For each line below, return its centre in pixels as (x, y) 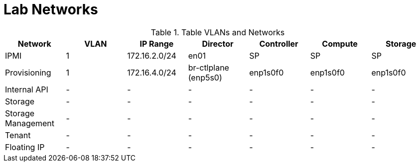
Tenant (18, 135)
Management (30, 123)
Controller (279, 43)
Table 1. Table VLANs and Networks (218, 32)
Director (218, 43)
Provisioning (28, 72)
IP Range (157, 43)
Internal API (27, 89)
